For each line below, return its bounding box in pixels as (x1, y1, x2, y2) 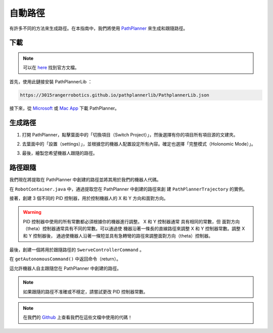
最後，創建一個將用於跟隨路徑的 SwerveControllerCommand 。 (9, 247, 144, 253)
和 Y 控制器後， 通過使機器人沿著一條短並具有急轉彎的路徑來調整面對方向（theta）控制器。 (23, 232, 213, 239)
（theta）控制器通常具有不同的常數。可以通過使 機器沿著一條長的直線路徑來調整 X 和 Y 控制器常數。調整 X (23, 225, 245, 232)
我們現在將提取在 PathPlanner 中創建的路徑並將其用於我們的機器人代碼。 (9, 177, 161, 183)
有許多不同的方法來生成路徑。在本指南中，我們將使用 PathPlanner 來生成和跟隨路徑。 (9, 25, 188, 31)
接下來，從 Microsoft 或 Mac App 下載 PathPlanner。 (9, 105, 120, 111)
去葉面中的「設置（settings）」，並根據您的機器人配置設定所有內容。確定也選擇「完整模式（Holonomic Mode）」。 (22, 141, 256, 147)
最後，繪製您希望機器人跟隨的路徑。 (22, 150, 98, 156)
